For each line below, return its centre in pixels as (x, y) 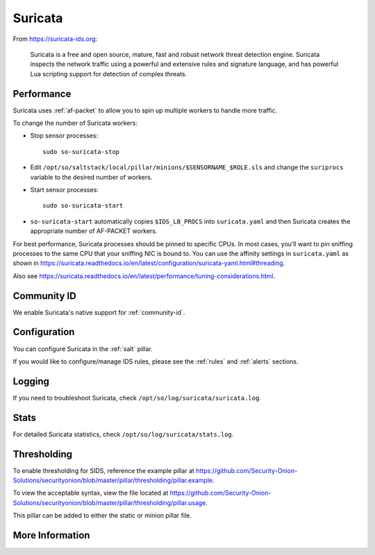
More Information (51, 535)
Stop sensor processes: (64, 136)
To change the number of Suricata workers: (75, 123)
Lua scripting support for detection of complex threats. (109, 74)
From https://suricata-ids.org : (55, 39)
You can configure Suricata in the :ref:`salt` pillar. (83, 349)
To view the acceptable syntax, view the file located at (91, 493)
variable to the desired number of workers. (91, 177)
